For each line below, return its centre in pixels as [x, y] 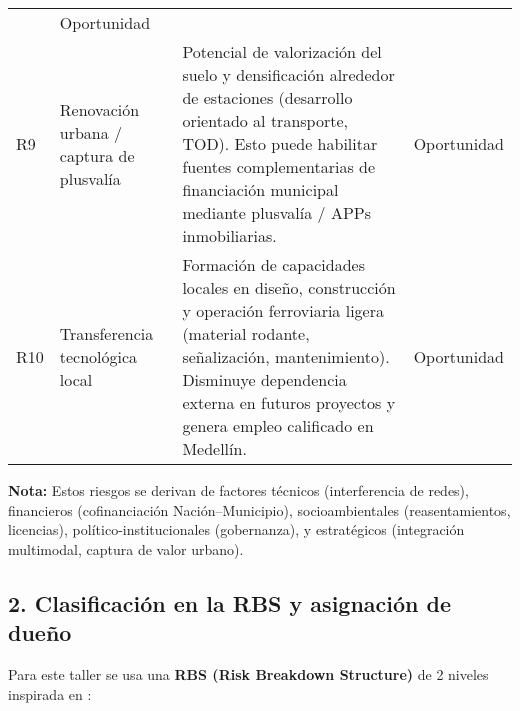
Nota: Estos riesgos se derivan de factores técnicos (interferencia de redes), [238, 490]
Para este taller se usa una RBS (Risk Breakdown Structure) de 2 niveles [248, 673]
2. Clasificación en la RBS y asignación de [230, 602]
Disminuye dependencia [264, 379]
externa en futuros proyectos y [289, 402]
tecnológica [98, 356]
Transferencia [106, 333]
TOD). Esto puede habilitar [280, 143]
